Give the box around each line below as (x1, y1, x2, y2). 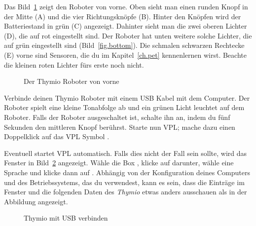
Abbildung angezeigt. (4, 196, 68, 206)
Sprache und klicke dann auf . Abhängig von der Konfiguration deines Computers (4, 167, 250, 177)
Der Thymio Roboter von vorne (24, 76, 119, 86)
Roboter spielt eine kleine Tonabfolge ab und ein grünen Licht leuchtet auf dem (4, 102, 245, 113)
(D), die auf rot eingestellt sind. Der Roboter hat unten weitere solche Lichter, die (4, 30, 252, 40)
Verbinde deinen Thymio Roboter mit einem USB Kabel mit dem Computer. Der (4, 92, 250, 103)
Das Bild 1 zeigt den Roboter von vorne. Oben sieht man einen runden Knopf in (4, 1, 248, 11)
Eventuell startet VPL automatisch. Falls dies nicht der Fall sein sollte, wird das (4, 148, 247, 158)
